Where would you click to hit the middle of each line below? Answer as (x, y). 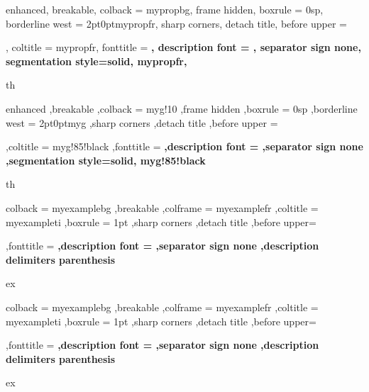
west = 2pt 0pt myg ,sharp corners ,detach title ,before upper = (142, 122)
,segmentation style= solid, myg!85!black (106, 160)
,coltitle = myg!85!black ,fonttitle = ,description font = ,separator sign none (184, 146)
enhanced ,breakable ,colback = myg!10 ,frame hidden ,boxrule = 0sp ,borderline (182, 108)
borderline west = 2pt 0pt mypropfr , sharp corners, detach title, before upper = (176, 23)
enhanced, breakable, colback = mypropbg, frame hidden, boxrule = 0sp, (165, 9)
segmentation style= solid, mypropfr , (97, 61)
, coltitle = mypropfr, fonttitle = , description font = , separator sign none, (183, 47)
